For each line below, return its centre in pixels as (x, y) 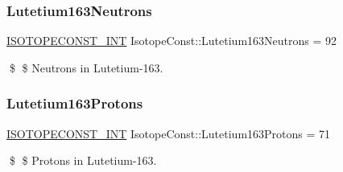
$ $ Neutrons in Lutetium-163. (86, 67)
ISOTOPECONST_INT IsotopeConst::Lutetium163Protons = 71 (169, 133)
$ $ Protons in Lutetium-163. (83, 160)
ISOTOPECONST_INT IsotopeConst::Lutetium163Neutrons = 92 (171, 41)
